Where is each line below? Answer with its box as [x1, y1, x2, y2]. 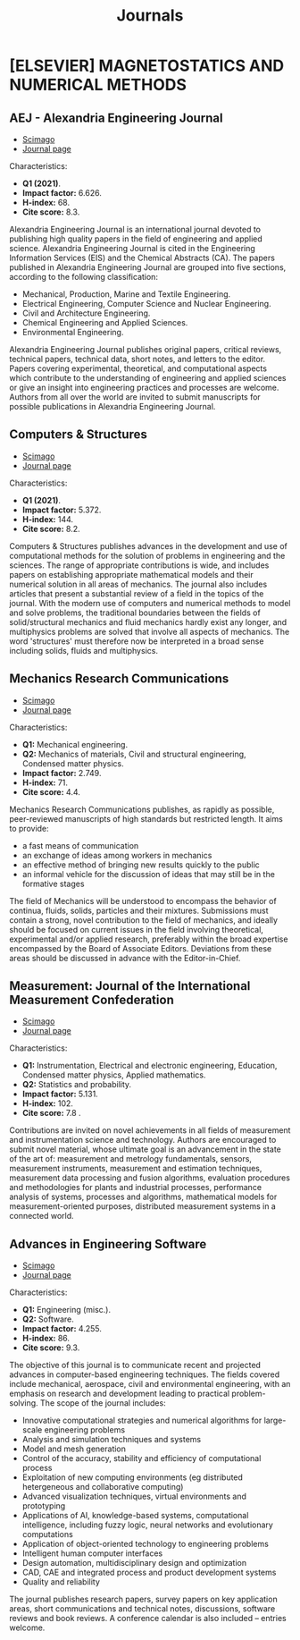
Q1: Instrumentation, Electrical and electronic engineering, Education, [21, 1061, 278, 1071]
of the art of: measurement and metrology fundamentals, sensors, [9, 1154, 253, 1164]
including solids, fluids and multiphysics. [9, 645, 159, 655]
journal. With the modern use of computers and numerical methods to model [9, 597, 291, 608]
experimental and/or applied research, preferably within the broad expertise [9, 934, 288, 944]
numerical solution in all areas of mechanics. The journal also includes [9, 579, 268, 589]
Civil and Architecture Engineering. [21, 308, 151, 318]
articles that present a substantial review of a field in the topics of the [9, 588, 264, 599]
